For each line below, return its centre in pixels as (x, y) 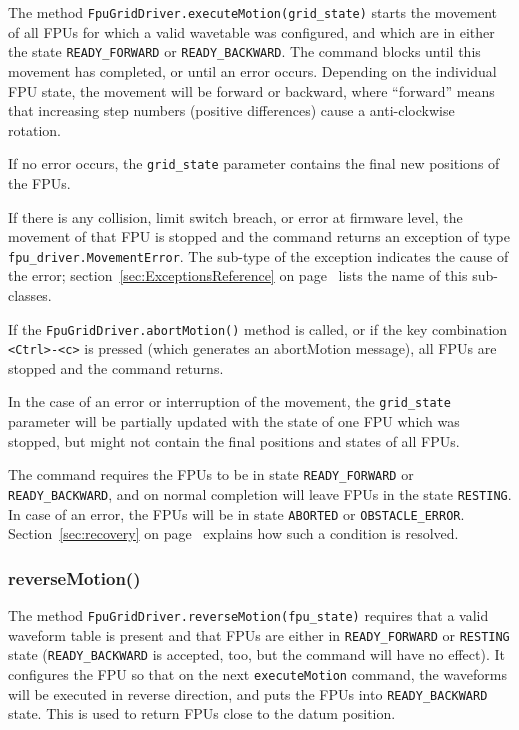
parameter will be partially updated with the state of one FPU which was (234, 421)
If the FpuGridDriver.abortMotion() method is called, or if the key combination (258, 328)
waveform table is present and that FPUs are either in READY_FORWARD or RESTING (259, 634)
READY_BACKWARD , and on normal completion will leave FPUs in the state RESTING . (260, 493)
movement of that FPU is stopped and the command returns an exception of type (259, 236)
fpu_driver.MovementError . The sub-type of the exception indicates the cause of (258, 255)
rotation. (34, 129)
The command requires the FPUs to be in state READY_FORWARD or (211, 474)
